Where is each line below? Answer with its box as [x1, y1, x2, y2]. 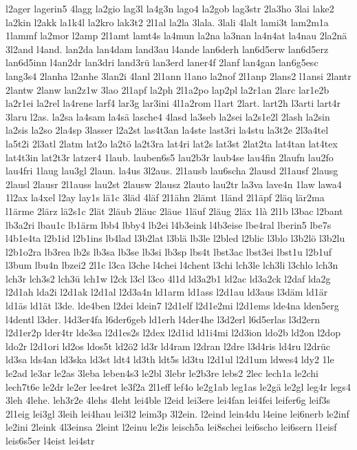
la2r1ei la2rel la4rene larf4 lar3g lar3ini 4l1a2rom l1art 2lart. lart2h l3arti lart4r [6, 96, 341, 110]
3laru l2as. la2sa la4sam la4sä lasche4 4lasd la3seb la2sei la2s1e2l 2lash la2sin [6, 109, 330, 123]
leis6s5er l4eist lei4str [6, 433, 95, 447]
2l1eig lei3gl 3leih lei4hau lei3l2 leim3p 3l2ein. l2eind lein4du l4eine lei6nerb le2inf [6, 406, 349, 420]
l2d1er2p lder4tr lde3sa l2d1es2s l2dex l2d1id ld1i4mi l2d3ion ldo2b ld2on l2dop [6, 325, 340, 340]
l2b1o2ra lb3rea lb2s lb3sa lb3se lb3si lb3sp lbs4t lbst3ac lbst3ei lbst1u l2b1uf [6, 244, 332, 258]
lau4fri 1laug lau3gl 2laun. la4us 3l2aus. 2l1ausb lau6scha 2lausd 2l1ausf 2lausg [6, 163, 338, 178]
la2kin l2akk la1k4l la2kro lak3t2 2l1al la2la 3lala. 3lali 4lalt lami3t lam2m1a [6, 14, 329, 29]
